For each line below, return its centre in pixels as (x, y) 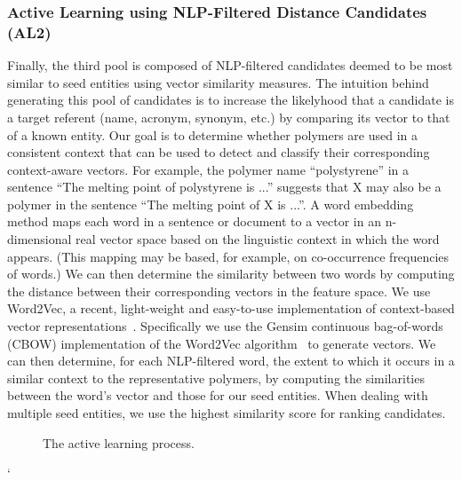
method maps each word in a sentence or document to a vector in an (194, 221)
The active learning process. (119, 442)
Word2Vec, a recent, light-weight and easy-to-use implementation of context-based (231, 308)
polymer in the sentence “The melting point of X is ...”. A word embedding (211, 204)
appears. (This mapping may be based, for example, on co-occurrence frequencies (228, 256)
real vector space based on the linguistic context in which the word (258, 239)
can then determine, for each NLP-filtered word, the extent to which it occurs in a (231, 361)
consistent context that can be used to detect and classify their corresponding (219, 152)
